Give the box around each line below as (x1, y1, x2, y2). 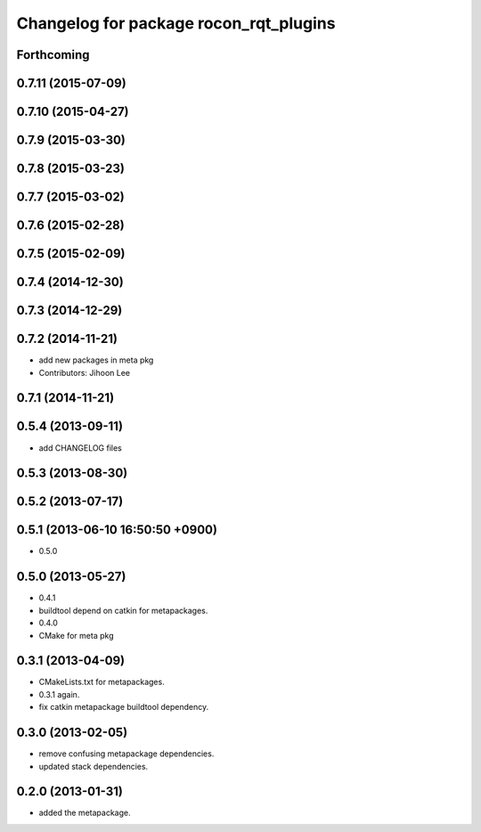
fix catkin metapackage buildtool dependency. (38, 702, 209, 713)
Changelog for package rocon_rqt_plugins (16, 13, 336, 33)
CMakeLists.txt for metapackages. (38, 677, 165, 688)
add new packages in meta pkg (38, 355, 154, 365)
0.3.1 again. (38, 689, 80, 699)
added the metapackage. (38, 807, 131, 819)
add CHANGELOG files (38, 442, 122, 453)
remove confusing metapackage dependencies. (38, 748, 215, 759)
